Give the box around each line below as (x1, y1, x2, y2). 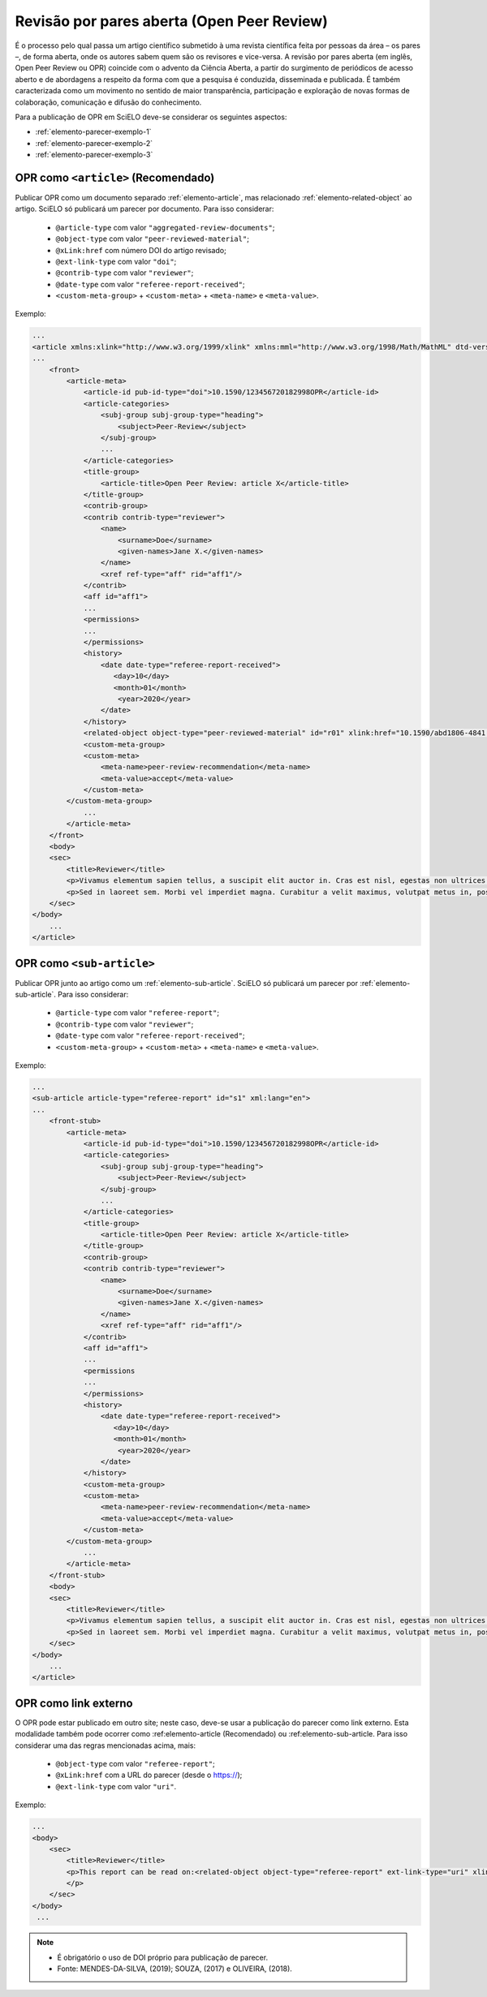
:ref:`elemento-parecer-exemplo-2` (35, 138, 153, 148)
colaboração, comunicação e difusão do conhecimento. (15, 97, 202, 107)
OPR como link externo (15, 1696, 133, 1710)
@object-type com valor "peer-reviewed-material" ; (55, 234, 249, 243)
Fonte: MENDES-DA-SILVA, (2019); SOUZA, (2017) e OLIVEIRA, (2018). (57, 1964, 292, 1973)
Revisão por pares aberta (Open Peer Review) (15, 12, 328, 30)
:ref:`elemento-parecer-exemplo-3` (35, 150, 153, 160)
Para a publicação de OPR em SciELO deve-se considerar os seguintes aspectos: (15, 112, 287, 122)
